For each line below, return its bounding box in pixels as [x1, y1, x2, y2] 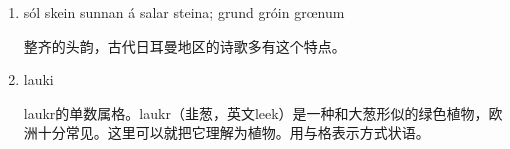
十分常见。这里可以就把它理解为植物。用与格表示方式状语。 [37, 122, 430, 143]
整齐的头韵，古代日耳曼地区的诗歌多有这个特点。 [23, 35, 346, 56]
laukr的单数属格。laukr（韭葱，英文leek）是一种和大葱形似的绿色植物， [23, 102, 489, 123]
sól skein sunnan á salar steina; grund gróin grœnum [23, 2, 345, 22]
